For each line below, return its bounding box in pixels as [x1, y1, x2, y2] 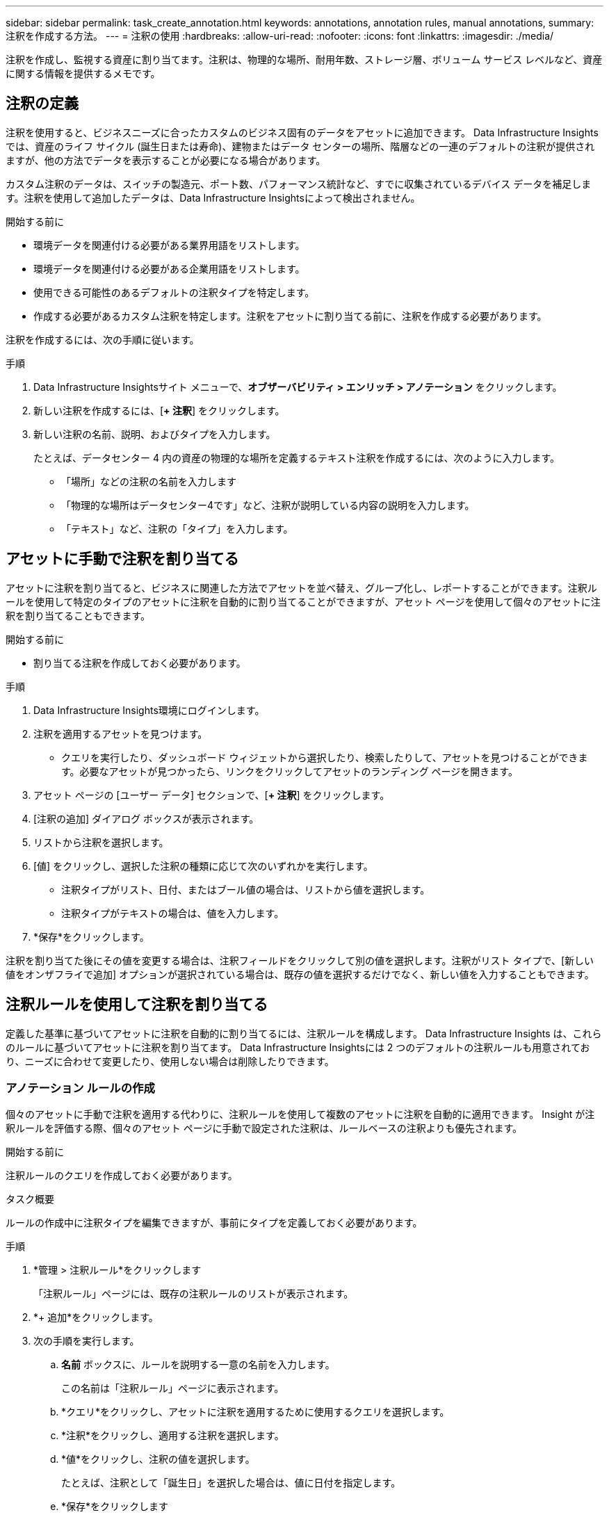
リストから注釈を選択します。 [33, 836, 169, 848]
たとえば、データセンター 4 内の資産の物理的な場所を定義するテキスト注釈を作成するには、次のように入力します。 [33, 451, 560, 464]
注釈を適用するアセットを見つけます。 [33, 727, 208, 740]
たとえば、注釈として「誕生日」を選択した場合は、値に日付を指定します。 [61, 1477, 401, 1489]
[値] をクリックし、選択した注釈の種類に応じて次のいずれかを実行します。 [33, 859, 373, 872]
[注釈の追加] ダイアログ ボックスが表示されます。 [33, 812, 259, 825]
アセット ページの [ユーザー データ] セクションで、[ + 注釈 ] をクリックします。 [33, 788, 390, 801]
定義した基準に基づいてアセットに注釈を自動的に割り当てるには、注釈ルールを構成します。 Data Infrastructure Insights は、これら [6, 1027, 602, 1039]
